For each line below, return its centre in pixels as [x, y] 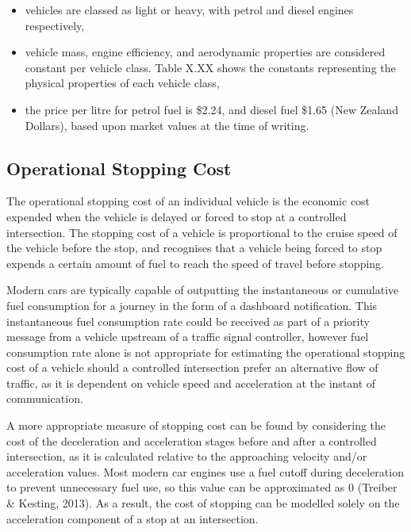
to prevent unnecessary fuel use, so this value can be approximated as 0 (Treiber [202, 487]
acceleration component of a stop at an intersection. [133, 518]
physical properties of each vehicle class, [122, 83]
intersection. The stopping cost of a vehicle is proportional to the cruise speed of [202, 232]
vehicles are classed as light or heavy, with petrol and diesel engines [189, 10]
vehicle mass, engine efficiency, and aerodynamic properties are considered [205, 52]
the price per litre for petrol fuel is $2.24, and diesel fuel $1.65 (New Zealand [211, 109]
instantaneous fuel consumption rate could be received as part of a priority [188, 321]
